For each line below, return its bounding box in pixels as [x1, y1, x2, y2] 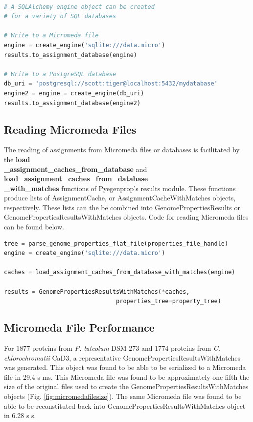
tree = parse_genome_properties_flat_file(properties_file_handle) [4, 240, 229, 247]
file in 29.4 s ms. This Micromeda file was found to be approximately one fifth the [4, 371, 250, 382]
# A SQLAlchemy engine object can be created [4, 3, 155, 10]
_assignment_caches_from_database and [4, 164, 147, 174]
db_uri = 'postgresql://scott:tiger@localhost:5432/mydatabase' [4, 80, 218, 87]
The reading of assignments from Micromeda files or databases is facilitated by [4, 144, 240, 155]
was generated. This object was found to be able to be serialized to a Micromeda [4, 362, 246, 372]
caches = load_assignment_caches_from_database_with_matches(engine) [4, 269, 235, 276]
